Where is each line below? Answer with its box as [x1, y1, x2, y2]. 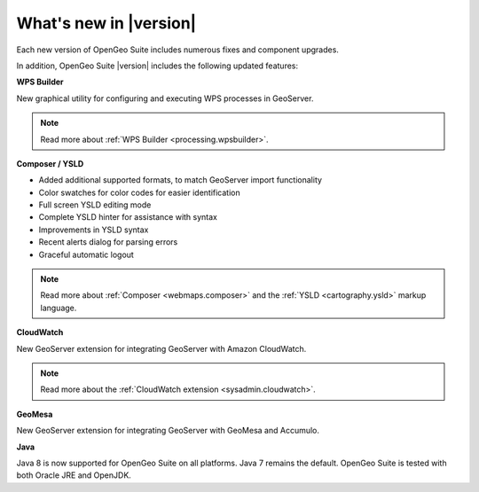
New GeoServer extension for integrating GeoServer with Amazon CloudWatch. [16, 343, 307, 354]
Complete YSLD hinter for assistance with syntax [38, 212, 217, 223]
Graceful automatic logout [38, 249, 135, 260]
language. [40, 302, 77, 313]
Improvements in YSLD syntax [38, 224, 149, 235]
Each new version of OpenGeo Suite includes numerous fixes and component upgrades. [16, 44, 339, 55]
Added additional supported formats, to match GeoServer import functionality [38, 175, 323, 185]
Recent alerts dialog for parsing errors [38, 237, 178, 247]
